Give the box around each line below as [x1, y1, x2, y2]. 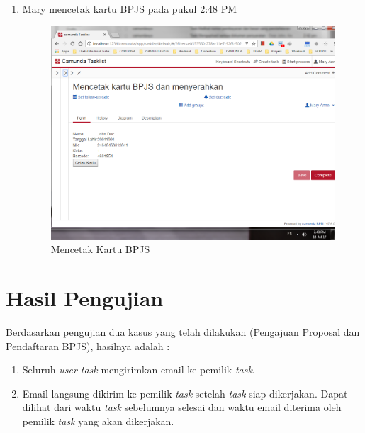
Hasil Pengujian [6, 283, 164, 313]
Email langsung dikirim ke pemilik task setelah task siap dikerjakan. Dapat [22, 386, 348, 400]
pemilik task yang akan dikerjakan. [22, 414, 174, 428]
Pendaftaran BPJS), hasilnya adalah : [6, 338, 170, 353]
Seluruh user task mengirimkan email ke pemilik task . [22, 362, 255, 377]
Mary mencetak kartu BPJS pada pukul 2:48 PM [22, 1, 237, 16]
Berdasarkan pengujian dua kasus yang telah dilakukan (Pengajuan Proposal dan [6, 325, 360, 339]
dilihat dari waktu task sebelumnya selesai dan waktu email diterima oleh [22, 400, 342, 415]
